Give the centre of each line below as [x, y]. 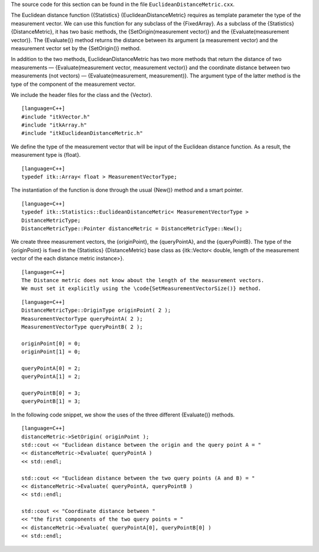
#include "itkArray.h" [54, 125]
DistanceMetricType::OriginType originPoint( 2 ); [96, 310]
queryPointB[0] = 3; [51, 393]
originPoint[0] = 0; [51, 343]
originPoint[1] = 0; [51, 352]
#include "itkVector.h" [56, 117]
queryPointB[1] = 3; [51, 401]
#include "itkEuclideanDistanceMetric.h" [82, 133]
